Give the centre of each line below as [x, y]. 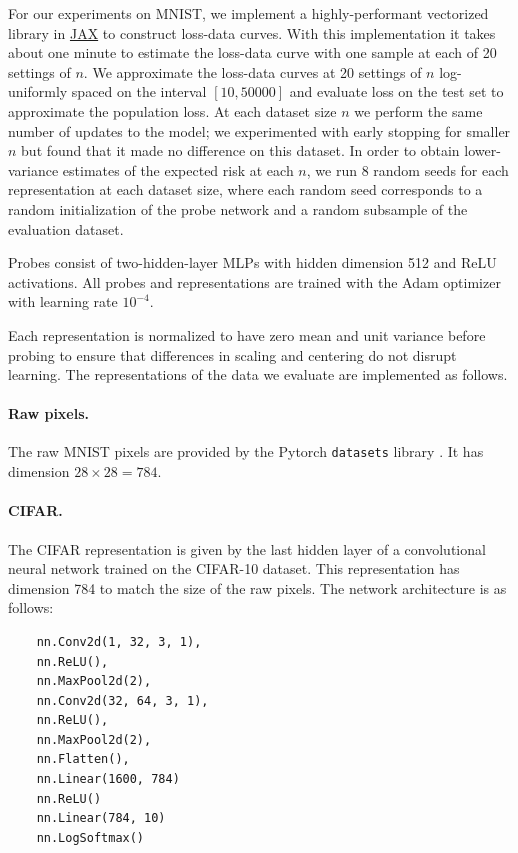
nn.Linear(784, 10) [101, 818]
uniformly [38, 91]
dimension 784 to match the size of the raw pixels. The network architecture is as [257, 587]
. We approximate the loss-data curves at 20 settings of [252, 71]
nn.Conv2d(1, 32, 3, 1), [119, 641]
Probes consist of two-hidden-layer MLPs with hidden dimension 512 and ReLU [252, 262]
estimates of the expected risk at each [178, 169]
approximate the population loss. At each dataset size [172, 110]
